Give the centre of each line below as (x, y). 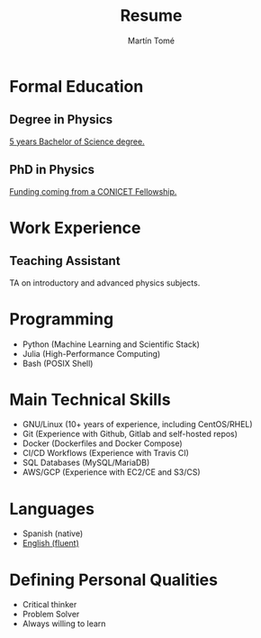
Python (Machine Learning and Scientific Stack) (111, 344)
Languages (52, 509)
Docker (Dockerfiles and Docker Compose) (102, 443)
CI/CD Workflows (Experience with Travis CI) (105, 453)
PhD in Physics (52, 170)
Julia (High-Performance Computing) (91, 353)
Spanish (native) (53, 533)
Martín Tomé (151, 41)
